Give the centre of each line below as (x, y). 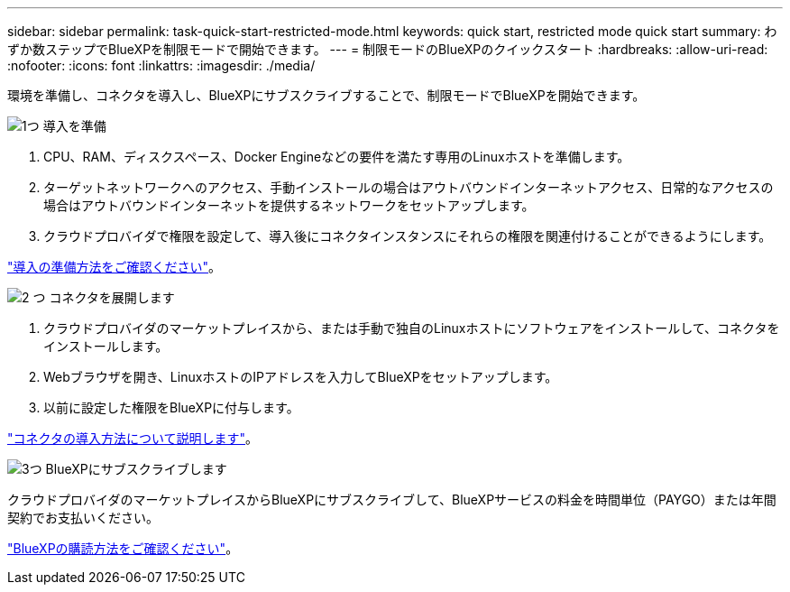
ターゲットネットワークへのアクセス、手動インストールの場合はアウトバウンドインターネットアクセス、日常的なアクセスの (409, 187)
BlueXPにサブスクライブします (136, 469)
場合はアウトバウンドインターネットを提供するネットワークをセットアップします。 (289, 205)
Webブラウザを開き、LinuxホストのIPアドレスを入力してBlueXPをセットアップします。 (301, 377)
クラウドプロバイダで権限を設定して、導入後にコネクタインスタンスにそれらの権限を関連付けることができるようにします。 (408, 236)
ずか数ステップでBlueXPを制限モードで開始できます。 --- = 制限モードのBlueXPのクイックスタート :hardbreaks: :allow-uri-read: (388, 49)
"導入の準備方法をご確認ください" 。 (115, 267)
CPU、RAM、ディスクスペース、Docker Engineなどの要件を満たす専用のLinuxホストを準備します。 (337, 157)
